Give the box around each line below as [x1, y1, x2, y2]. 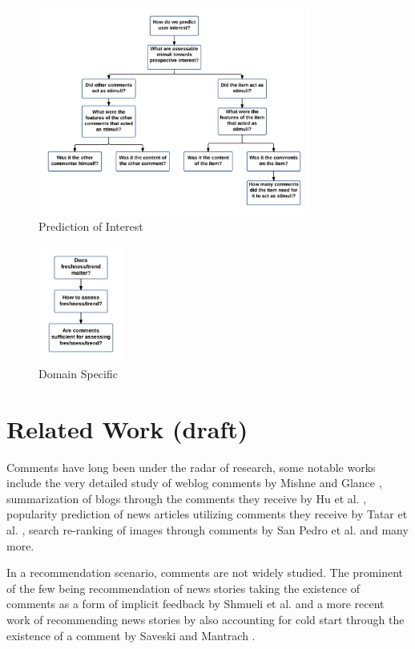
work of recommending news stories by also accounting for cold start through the [6, 611, 405, 627]
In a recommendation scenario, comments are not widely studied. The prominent [6, 564, 404, 581]
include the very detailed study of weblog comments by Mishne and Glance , [6, 474, 382, 491]
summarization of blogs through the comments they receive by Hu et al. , [6, 490, 367, 506]
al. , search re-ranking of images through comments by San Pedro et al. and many [6, 521, 409, 538]
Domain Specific [38, 365, 118, 381]
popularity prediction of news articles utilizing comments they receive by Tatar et [6, 506, 408, 522]
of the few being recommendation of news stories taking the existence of [6, 579, 360, 596]
